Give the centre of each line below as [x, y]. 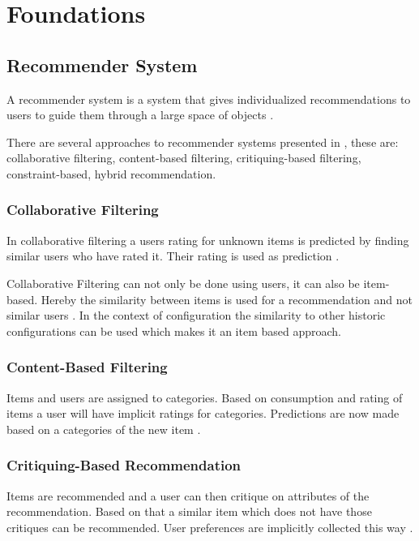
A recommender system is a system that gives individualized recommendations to [209, 99]
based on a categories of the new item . [104, 429]
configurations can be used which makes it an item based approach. [174, 331]
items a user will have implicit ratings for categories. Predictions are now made [203, 413]
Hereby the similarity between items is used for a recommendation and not [227, 299]
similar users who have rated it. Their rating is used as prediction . [173, 256]
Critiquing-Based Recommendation [124, 465]
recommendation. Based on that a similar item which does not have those [189, 511]
